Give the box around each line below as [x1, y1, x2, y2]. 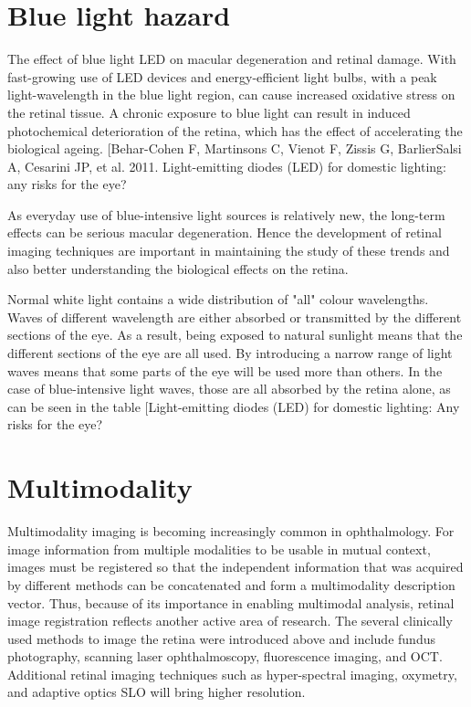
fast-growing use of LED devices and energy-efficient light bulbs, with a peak [7, 67, 437, 86]
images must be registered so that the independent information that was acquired [7, 557, 464, 576]
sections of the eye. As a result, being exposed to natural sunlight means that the [7, 325, 463, 344]
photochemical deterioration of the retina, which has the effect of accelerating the [7, 121, 463, 140]
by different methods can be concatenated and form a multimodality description [7, 575, 455, 594]
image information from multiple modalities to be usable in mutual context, [7, 539, 431, 558]
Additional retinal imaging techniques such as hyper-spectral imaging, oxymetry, [7, 664, 457, 683]
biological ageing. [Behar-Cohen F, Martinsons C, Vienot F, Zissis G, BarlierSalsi [7, 139, 462, 158]
